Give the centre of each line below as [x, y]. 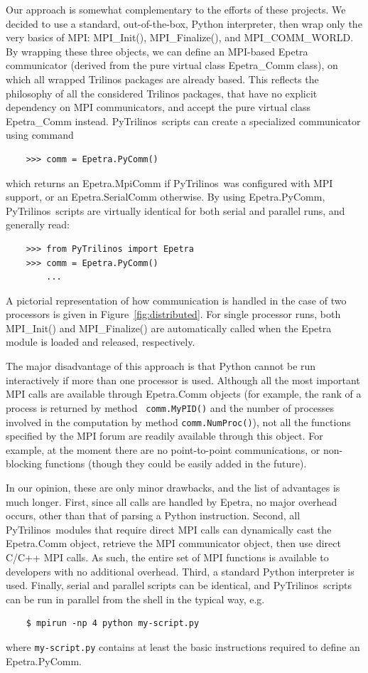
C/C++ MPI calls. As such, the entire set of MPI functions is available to [167, 557]
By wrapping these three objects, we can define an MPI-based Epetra [157, 51]
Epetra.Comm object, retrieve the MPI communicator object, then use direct [173, 543]
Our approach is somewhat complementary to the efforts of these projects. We [176, 9]
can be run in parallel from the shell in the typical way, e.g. [135, 599]
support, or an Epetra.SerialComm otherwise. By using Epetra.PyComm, [166, 197]
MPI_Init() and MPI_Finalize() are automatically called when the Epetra [169, 328]
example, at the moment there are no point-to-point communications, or [163, 449]
